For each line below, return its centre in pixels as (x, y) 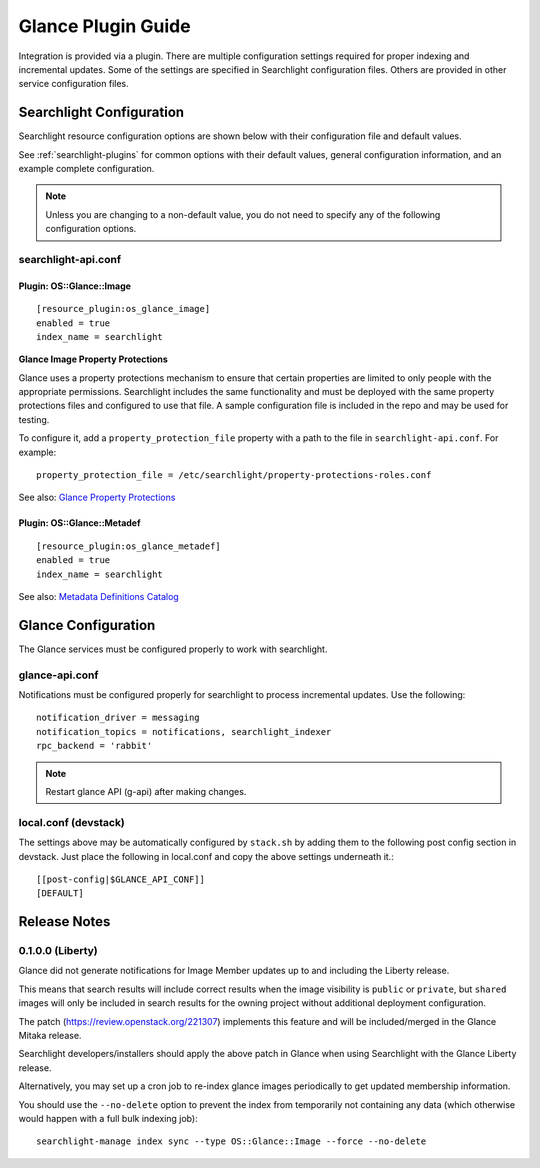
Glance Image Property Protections (93, 359)
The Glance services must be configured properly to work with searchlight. (173, 649)
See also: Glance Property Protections (97, 497)
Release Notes (64, 921)
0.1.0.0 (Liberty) (58, 951)
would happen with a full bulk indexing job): (108, 1118)
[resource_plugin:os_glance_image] (123, 309)
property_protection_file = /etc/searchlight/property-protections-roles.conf (234, 475)
